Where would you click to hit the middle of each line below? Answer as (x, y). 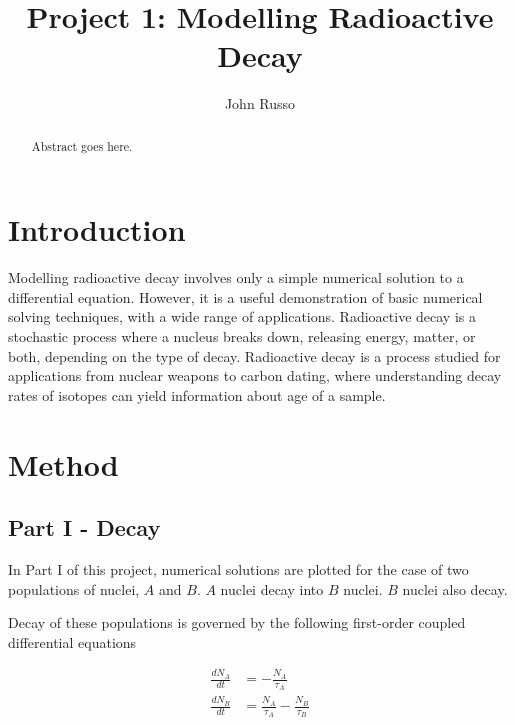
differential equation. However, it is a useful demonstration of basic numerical (245, 296)
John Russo (260, 103)
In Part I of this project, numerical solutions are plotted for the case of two (238, 569)
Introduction (97, 229)
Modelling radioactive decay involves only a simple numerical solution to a (236, 277)
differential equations (72, 641)
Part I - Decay (84, 527)
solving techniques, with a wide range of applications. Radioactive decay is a (242, 316)
